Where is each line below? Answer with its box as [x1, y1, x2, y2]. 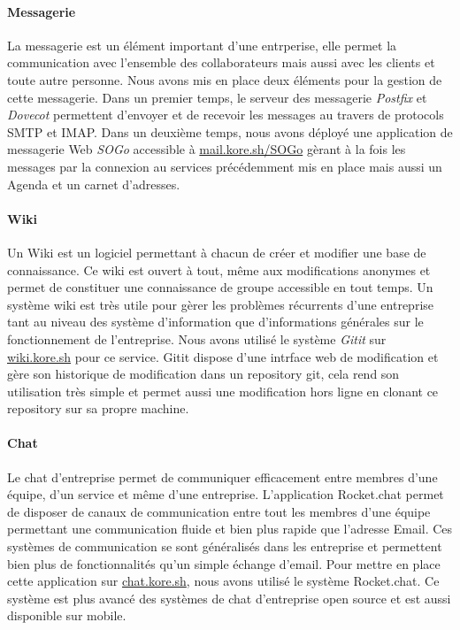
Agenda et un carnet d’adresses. [7, 174, 180, 193]
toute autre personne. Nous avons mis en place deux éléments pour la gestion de [7, 70, 442, 88]
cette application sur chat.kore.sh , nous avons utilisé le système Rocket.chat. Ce [7, 572, 440, 590]
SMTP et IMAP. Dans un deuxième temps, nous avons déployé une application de [7, 122, 453, 141]
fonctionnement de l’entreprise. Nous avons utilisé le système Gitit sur [7, 329, 387, 348]
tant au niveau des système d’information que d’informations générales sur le [7, 312, 424, 331]
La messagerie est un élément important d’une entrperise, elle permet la [7, 35, 397, 54]
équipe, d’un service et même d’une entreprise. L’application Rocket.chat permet [7, 485, 444, 503]
